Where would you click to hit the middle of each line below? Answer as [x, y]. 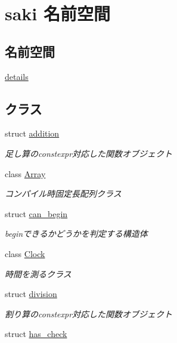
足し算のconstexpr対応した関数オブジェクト [89, 153]
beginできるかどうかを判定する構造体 [76, 234]
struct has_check [36, 334]
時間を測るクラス [38, 274]
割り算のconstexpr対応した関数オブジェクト [89, 313]
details [17, 76]
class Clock [25, 253]
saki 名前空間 [58, 13]
